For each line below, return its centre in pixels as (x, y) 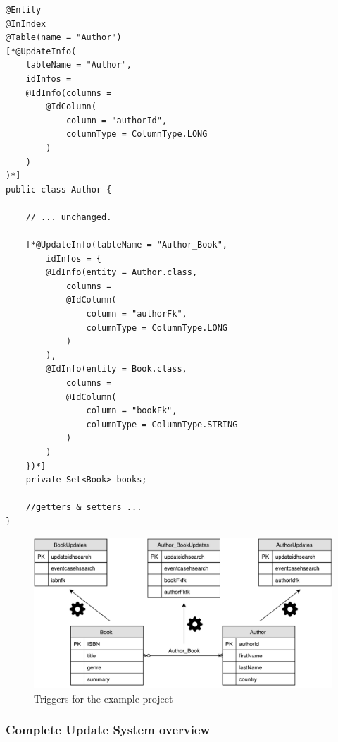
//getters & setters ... (84, 507)
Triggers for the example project (104, 698)
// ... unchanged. (69, 217)
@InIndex (26, 24)
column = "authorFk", (137, 314)
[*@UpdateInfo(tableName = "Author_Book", (126, 245)
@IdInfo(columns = (69, 93)
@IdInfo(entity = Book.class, (117, 369)
